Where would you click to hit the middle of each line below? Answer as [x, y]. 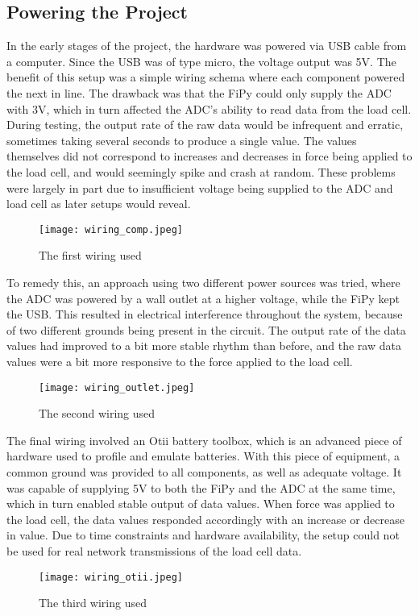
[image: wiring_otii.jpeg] [111, 577]
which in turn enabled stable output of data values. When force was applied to [201, 504]
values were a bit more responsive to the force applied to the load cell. [180, 361]
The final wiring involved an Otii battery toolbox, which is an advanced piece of [204, 440]
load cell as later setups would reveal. [99, 204]
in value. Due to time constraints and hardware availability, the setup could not [203, 535]
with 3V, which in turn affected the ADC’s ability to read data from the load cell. [209, 108]
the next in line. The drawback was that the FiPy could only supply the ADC [199, 92]
